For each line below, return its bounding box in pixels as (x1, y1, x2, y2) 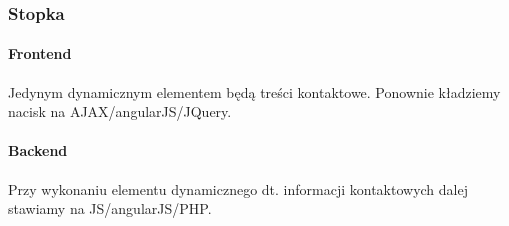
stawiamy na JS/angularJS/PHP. (8, 198, 212, 219)
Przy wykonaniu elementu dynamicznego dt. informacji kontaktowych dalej (8, 178, 468, 199)
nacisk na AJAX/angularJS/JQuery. (8, 101, 232, 122)
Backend (8, 140, 68, 161)
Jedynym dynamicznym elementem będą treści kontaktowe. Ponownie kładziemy (8, 81, 501, 102)
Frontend (8, 43, 72, 64)
